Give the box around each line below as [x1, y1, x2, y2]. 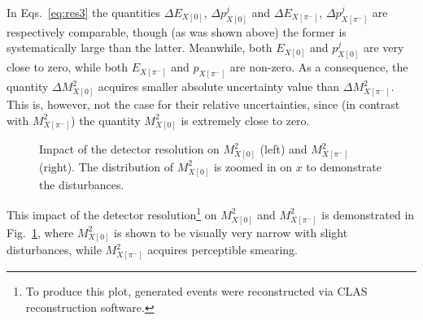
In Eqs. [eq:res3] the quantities [7, 4, 161, 20]
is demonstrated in [321, 205, 415, 223]
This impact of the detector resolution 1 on [7, 204, 217, 223]
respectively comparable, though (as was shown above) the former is [7, 23, 347, 40]
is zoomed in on [213, 158, 293, 175]
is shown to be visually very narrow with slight [114, 223, 348, 240]
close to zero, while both [7, 58, 129, 76]
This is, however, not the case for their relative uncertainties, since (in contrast [7, 95, 400, 112]
